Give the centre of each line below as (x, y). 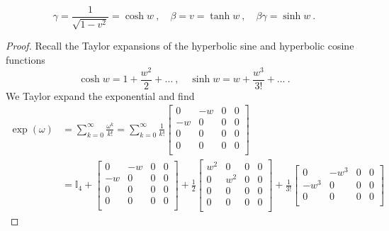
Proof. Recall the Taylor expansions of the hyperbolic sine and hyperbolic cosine (180, 46)
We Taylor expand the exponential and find (100, 95)
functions (26, 60)
